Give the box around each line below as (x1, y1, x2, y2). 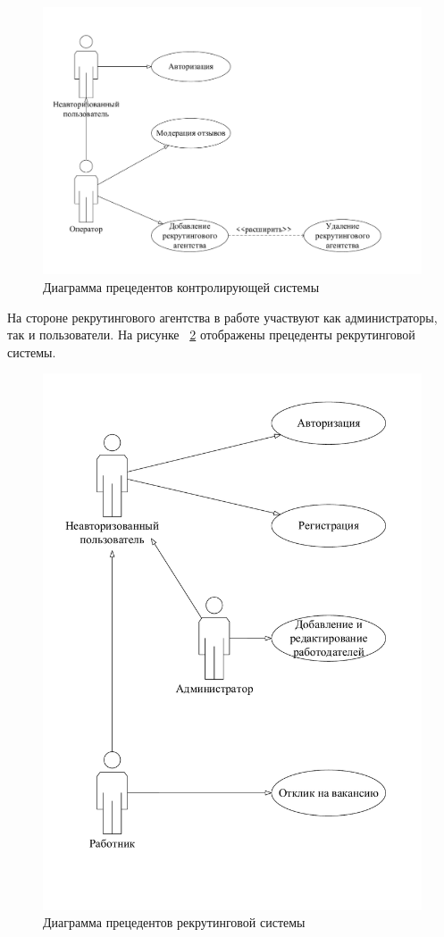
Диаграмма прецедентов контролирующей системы (43, 277, 320, 296)
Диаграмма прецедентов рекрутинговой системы (43, 913, 306, 932)
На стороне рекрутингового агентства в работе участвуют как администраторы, (7, 307, 438, 326)
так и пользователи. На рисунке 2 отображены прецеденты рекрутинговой (7, 325, 415, 344)
